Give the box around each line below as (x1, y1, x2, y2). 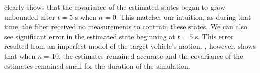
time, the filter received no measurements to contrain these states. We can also (4, 21, 247, 32)
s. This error (195, 31, 234, 41)
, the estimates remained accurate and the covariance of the (58, 50, 243, 61)
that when (4, 50, 36, 61)
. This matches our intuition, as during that (116, 11, 251, 22)
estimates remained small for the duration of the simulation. (4, 60, 190, 71)
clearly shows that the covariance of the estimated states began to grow (4, 2, 225, 12)
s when (75, 11, 96, 22)
